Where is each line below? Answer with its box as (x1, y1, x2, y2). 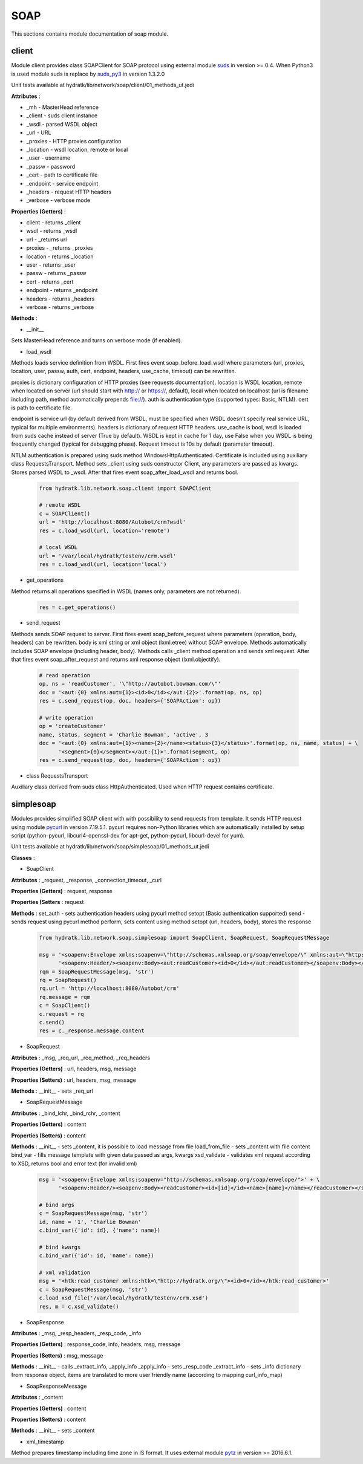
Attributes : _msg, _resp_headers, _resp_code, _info (11, 1329, 142, 1336)
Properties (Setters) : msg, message (11, 1352, 103, 1359)
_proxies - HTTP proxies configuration (26, 137, 122, 145)
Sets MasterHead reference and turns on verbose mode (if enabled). (11, 337, 183, 344)
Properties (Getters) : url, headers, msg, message (11, 1065, 137, 1073)
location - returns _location (26, 253, 94, 260)
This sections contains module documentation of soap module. (11, 30, 169, 37)
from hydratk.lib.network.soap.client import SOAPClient (39, 484, 212, 492)
